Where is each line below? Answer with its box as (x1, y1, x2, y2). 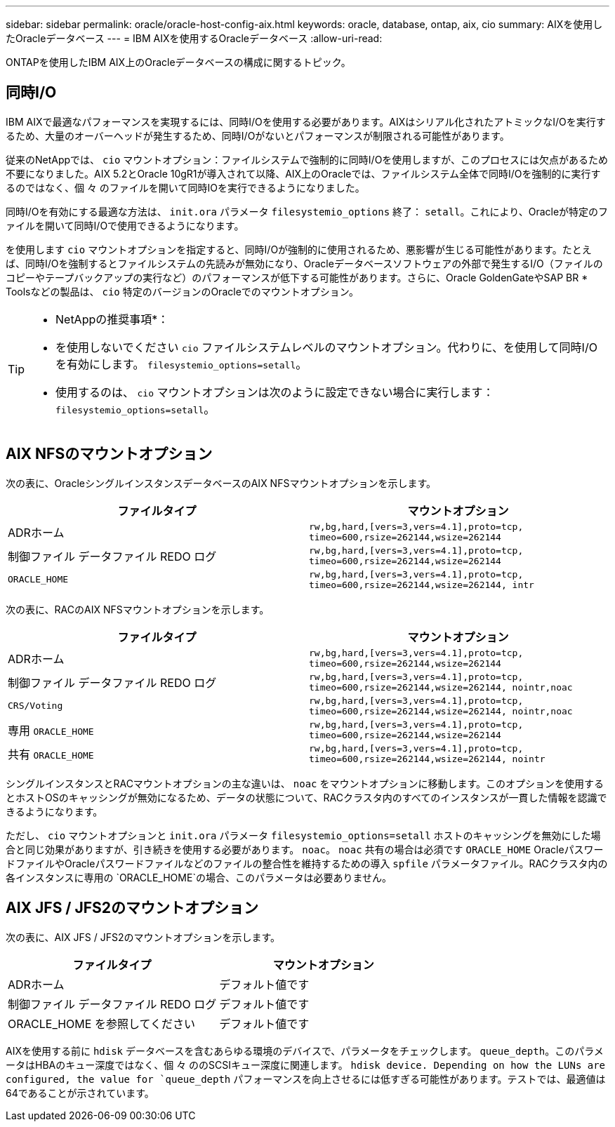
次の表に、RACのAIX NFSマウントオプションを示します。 (6, 603, 270, 615)
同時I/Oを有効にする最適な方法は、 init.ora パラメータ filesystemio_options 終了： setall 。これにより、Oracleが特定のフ (6, 205, 609, 218)
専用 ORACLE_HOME (8, 723, 94, 738)
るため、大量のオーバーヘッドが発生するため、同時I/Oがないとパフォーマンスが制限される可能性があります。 (6, 129, 510, 142)
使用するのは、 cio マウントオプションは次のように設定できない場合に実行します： (55, 385, 494, 399)
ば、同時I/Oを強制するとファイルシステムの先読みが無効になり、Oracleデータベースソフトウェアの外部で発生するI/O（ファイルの (6, 257, 603, 269)
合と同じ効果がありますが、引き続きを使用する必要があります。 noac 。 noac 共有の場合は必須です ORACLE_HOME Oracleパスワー (6, 843, 604, 855)
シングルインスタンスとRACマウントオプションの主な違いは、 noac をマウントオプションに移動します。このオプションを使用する (6, 777, 604, 789)
